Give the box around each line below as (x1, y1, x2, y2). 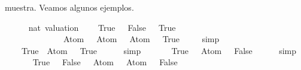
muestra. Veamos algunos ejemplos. (5, 1, 134, 13)
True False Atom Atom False (32, 56, 178, 68)
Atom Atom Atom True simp (63, 33, 220, 45)
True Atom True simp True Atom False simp (21, 44, 297, 56)
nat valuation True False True (28, 21, 176, 33)
